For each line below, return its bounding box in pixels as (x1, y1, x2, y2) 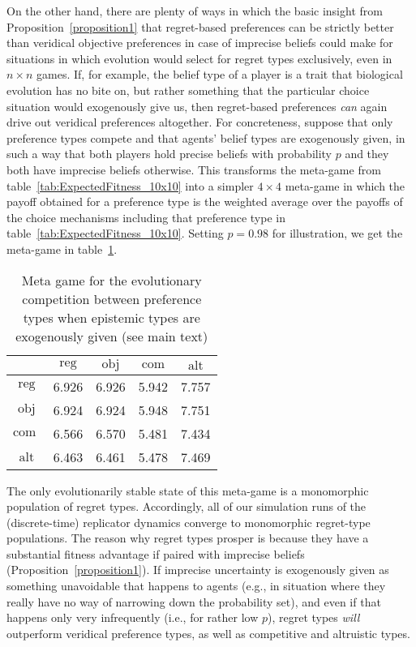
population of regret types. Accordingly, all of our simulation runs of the (6, 498, 367, 515)
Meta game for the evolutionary (21, 270, 202, 289)
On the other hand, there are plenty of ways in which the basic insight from (6, 2, 383, 19)
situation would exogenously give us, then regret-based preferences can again (6, 97, 388, 114)
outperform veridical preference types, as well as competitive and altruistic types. (6, 624, 410, 641)
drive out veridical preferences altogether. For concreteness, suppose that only (6, 114, 393, 131)
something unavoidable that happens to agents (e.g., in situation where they (6, 577, 386, 594)
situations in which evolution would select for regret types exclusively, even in (6, 49, 392, 66)
